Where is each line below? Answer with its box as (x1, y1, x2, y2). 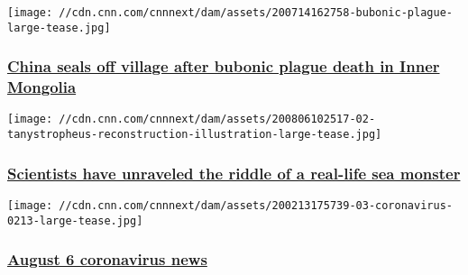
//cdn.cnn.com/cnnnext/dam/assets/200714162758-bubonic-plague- (59, 6, 453, 19)
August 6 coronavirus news (7, 248, 207, 270)
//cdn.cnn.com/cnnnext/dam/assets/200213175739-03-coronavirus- (59, 198, 453, 212)
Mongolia (7, 76, 77, 98)
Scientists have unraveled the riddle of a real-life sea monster (7, 161, 461, 184)
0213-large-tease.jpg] (7, 214, 143, 227)
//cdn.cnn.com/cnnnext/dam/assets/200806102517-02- (59, 113, 376, 126)
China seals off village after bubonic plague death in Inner (7, 55, 440, 78)
